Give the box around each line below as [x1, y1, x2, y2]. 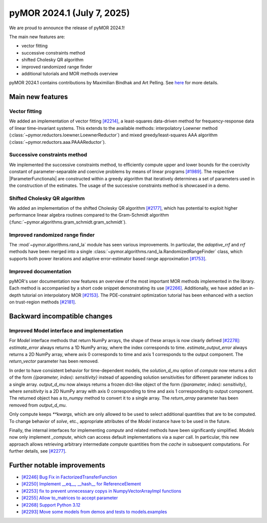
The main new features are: [9, 34, 65, 40]
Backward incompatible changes [9, 312, 113, 320]
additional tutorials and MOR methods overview [21, 70, 118, 76]
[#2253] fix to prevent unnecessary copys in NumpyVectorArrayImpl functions [21, 488, 181, 494]
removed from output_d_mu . [9, 402, 67, 408]
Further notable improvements [9, 461, 106, 469]
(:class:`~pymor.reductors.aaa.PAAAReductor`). [9, 139, 106, 145]
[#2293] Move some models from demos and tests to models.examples [21, 509, 168, 515]
